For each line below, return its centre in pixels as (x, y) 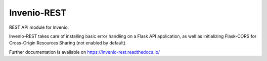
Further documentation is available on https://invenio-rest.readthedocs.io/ (85, 52)
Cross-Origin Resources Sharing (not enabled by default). (68, 43)
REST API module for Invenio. (39, 27)
